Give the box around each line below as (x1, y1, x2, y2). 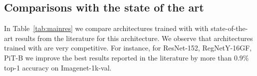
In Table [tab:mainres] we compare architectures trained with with (4, 23, 209, 33)
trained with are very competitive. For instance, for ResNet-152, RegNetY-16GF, (4, 42, 252, 53)
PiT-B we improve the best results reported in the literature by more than (4, 52, 232, 62)
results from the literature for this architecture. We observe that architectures (15, 32, 253, 43)
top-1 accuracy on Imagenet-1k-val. (4, 62, 112, 72)
